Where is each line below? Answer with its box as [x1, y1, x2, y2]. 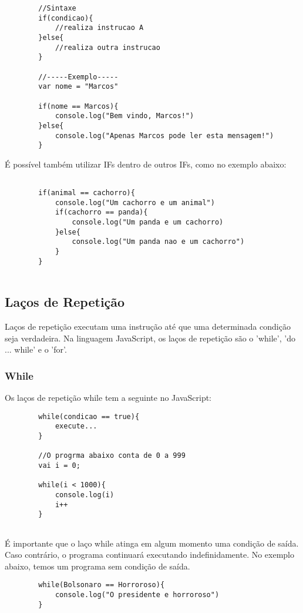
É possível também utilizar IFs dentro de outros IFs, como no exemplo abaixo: [5, 158, 287, 170]
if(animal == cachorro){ [38, 189, 135, 197]
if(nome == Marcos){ [38, 102, 119, 110]
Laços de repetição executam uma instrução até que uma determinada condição [5, 320, 291, 333]
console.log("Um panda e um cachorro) [72, 218, 224, 227]
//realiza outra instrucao [55, 43, 160, 52]
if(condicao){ [38, 14, 93, 22]
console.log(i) [55, 491, 115, 500]
